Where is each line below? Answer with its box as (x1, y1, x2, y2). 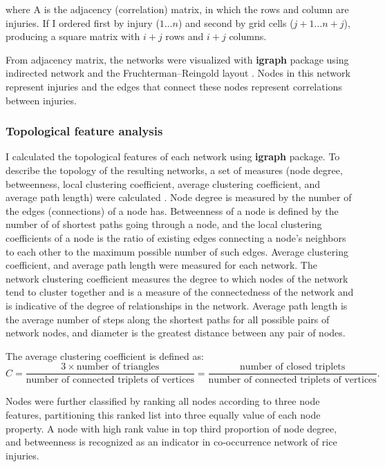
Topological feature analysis (6, 122, 163, 140)
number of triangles (76, 362, 160, 372)
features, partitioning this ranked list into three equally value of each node (6, 407, 321, 421)
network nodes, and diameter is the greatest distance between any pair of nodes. (6, 325, 346, 340)
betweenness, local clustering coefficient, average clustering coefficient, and (6, 176, 320, 191)
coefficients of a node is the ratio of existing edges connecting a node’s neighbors (6, 230, 346, 245)
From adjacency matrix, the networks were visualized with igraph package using (6, 52, 349, 66)
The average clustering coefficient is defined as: (6, 348, 204, 363)
